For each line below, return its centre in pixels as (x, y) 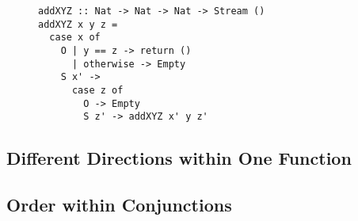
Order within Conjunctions (119, 205)
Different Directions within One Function (179, 158)
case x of (75, 38)
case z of (97, 90)
